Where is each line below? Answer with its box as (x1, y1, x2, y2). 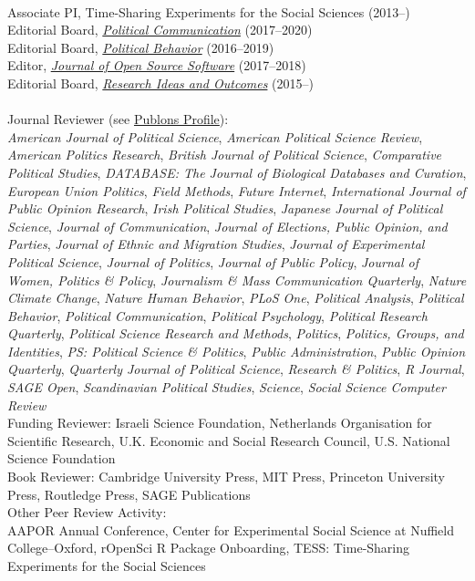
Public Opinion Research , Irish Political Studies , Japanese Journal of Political (7, 199, 443, 218)
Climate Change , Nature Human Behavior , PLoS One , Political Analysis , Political (7, 288, 464, 307)
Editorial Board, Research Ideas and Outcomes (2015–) (7, 73, 314, 92)
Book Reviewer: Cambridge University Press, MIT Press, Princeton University (7, 467, 446, 486)
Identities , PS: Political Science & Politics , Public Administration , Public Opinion (7, 341, 466, 360)
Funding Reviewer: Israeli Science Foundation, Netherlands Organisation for (7, 413, 432, 432)
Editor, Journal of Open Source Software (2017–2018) (7, 56, 306, 75)
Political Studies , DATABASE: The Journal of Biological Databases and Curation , (7, 162, 467, 182)
